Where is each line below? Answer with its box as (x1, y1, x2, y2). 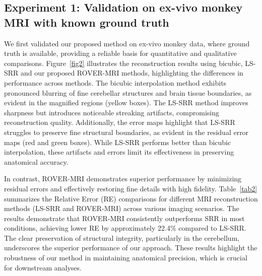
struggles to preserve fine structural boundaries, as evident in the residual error (4, 126, 249, 137)
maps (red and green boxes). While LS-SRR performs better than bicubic (4, 136, 231, 147)
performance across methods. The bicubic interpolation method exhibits (4, 77, 227, 88)
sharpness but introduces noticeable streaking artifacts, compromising (4, 107, 219, 117)
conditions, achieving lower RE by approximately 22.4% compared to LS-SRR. (4, 223, 246, 233)
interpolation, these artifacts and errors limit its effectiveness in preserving (4, 147, 234, 157)
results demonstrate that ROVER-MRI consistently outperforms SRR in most (4, 213, 245, 223)
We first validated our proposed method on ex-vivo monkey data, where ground (4, 38, 250, 48)
